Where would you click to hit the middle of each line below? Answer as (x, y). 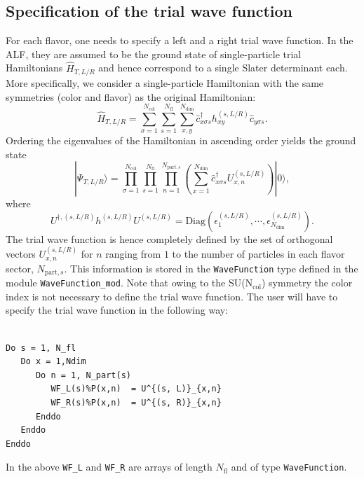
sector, (20, 268)
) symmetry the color (307, 283)
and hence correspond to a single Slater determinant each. (223, 68)
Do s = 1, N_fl (41, 348)
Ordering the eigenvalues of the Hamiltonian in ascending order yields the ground (181, 140)
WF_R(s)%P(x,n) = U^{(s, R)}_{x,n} (136, 402)
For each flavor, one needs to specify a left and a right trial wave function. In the (180, 40)
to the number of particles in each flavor (258, 254)
